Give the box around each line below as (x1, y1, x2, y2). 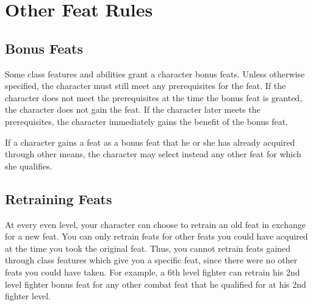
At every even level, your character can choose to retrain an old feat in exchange (5, 218, 306, 230)
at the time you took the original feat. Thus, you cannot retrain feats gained (5, 241, 291, 254)
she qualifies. (5, 159, 52, 172)
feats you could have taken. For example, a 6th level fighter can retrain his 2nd (5, 265, 300, 278)
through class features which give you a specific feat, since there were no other (5, 254, 298, 266)
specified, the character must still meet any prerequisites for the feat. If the (5, 79, 286, 92)
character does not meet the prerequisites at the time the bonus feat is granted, (5, 91, 303, 104)
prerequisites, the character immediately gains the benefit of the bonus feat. (5, 115, 289, 127)
